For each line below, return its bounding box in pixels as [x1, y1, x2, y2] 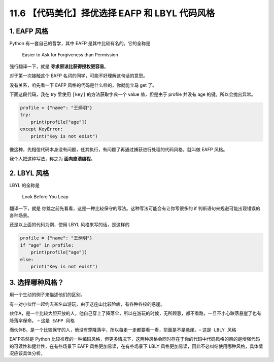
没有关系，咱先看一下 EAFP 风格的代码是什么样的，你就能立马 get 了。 [9, 82, 157, 88]
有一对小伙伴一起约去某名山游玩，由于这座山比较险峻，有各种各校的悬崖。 [9, 301, 165, 307]
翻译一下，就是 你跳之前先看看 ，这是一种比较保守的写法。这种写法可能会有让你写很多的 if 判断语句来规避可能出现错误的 [9, 205, 261, 211]
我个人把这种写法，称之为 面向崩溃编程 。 [9, 155, 95, 162]
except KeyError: [20, 126, 63, 132]
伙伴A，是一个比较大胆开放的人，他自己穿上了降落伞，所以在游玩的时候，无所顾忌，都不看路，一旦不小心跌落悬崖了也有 [9, 310, 261, 316]
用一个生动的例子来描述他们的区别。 [9, 292, 85, 298]
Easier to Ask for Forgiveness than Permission [22, 52, 119, 58]
